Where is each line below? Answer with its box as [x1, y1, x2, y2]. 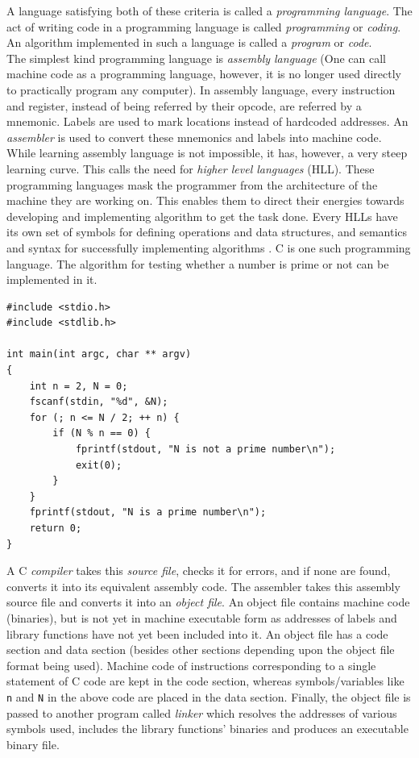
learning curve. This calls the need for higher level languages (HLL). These [6, 160, 375, 177]
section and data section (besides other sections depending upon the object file [6, 641, 395, 658]
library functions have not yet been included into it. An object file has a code [6, 625, 388, 642]
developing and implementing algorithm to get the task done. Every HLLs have [6, 207, 398, 224]
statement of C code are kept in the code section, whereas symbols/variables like [6, 673, 404, 689]
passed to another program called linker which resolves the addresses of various [6, 704, 397, 721]
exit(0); [75, 459, 122, 471]
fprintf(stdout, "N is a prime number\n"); [29, 506, 267, 519]
